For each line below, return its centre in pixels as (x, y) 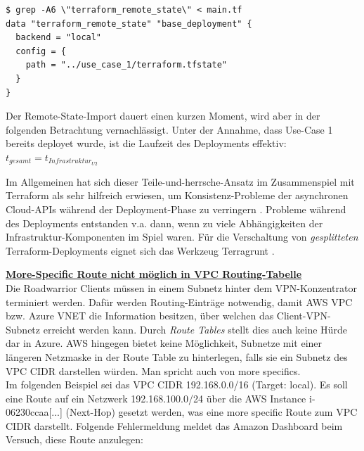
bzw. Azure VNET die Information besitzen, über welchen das (140, 316)
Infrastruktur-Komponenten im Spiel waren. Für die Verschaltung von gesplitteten (182, 237)
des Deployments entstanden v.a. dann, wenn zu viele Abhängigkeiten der (164, 223)
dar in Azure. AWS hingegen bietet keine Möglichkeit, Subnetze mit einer (164, 343)
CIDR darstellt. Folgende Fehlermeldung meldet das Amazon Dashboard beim (174, 425)
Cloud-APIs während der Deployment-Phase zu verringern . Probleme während (176, 209)
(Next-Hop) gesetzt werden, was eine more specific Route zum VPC (212, 412)
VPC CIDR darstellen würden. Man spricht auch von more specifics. (153, 370)
